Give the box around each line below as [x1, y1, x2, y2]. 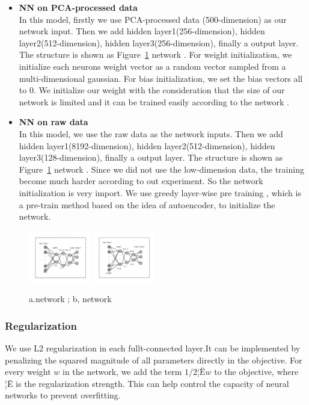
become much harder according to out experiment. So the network [19, 175, 263, 187]
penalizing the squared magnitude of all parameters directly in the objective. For [5, 353, 302, 366]
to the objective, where [214, 365, 299, 378]
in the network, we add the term [63, 365, 182, 378]
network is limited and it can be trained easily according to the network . [19, 95, 289, 108]
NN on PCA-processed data [19, 1, 138, 13]
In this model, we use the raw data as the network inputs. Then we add [19, 127, 283, 140]
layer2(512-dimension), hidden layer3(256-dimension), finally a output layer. [19, 36, 299, 49]
